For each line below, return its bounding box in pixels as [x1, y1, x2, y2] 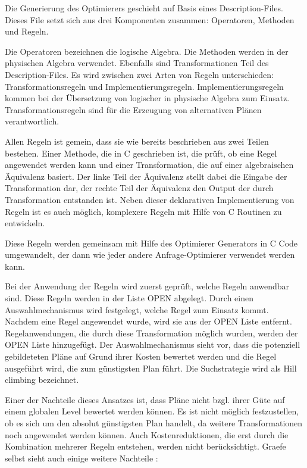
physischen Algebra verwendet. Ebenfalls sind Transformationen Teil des [5, 57, 269, 69]
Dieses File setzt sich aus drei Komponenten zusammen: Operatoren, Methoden [5, 13, 295, 26]
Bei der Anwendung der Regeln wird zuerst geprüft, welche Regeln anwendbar [5, 280, 290, 292]
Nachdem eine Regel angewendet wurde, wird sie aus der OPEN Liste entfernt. [5, 315, 292, 327]
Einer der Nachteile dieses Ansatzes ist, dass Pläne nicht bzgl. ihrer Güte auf [5, 393, 285, 405]
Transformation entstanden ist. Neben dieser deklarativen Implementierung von [5, 193, 295, 205]
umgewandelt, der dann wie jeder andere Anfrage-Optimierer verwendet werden [5, 248, 295, 261]
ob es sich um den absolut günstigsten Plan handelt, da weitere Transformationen [5, 417, 303, 429]
